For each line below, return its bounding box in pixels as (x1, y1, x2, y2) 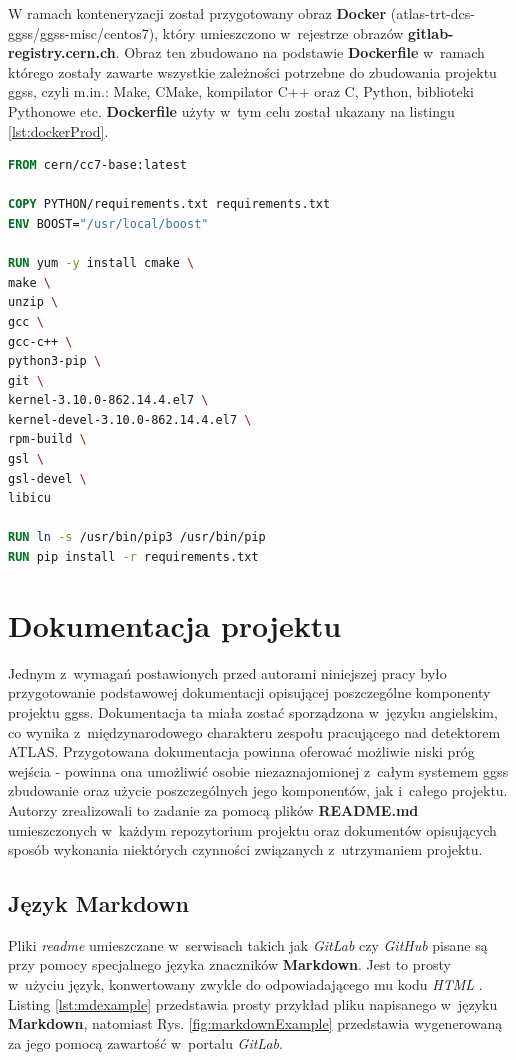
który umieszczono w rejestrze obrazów (162, 22, 404, 43)
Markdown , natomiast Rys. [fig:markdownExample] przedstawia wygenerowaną (8, 1013, 503, 1034)
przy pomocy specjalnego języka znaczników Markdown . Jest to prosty (8, 954, 451, 975)
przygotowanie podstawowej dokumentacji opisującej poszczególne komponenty (8, 682, 491, 703)
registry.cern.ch (8, 42, 116, 63)
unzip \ (8, 295, 59, 310)
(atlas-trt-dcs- (390, 3, 475, 23)
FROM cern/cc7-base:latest (8, 158, 187, 173)
